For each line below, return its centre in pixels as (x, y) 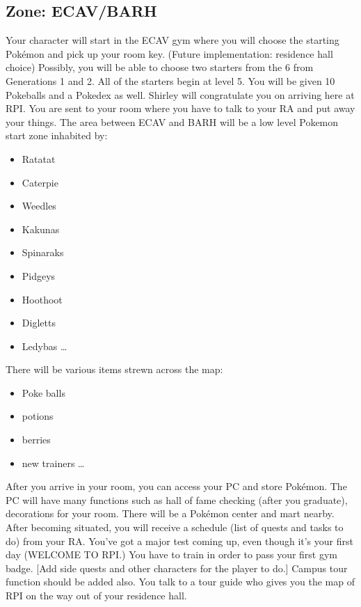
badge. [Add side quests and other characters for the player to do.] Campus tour (177, 568)
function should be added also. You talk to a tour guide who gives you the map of (180, 582)
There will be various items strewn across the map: (114, 369)
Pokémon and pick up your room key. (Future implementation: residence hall (169, 53)
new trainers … (53, 463)
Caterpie (40, 182)
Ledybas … (45, 346)
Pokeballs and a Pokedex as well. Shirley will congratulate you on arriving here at (180, 94)
